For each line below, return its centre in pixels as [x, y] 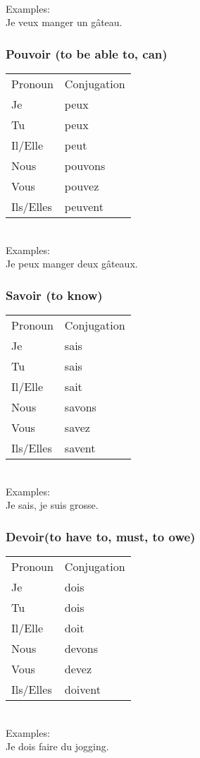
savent [80, 448]
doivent [82, 689]
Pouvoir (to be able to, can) [87, 53]
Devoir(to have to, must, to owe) [101, 536]
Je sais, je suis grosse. [52, 505]
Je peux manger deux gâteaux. [72, 264]
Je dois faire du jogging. [57, 746]
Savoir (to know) [54, 295]
